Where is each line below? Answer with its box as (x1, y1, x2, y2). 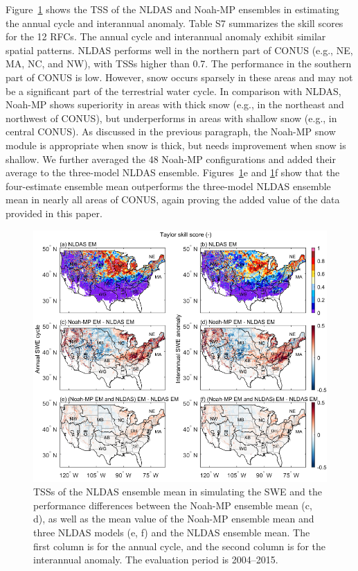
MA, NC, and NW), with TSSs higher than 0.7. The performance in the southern (6, 56, 352, 71)
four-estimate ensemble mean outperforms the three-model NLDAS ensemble (6, 178, 331, 193)
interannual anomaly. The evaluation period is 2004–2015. (33, 552, 278, 567)
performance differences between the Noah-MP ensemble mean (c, (33, 497, 312, 512)
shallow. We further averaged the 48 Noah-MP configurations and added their (6, 151, 336, 166)
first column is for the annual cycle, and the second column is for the (33, 538, 325, 553)
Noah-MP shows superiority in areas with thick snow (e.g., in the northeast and (6, 97, 344, 112)
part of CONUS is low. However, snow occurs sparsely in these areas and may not (6, 69, 353, 84)
